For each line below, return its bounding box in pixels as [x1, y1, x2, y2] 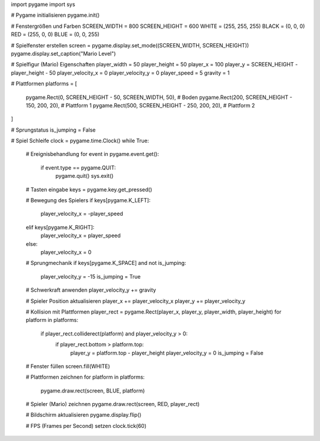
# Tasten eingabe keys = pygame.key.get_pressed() [25, 186, 152, 193]
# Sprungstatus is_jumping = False [11, 126, 96, 133]
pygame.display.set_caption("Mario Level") [11, 50, 116, 57]
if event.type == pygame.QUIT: [40, 164, 116, 171]
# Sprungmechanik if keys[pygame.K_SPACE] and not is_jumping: [25, 260, 187, 267]
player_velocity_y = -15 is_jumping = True [40, 273, 141, 280]
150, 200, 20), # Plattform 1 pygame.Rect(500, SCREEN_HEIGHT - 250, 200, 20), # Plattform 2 [25, 101, 255, 109]
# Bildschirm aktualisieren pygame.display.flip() [25, 411, 142, 418]
